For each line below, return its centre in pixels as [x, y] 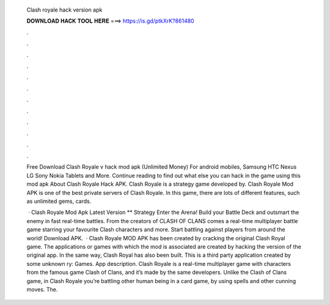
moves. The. [42, 289]
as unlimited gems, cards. [59, 201]
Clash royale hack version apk [64, 10]
